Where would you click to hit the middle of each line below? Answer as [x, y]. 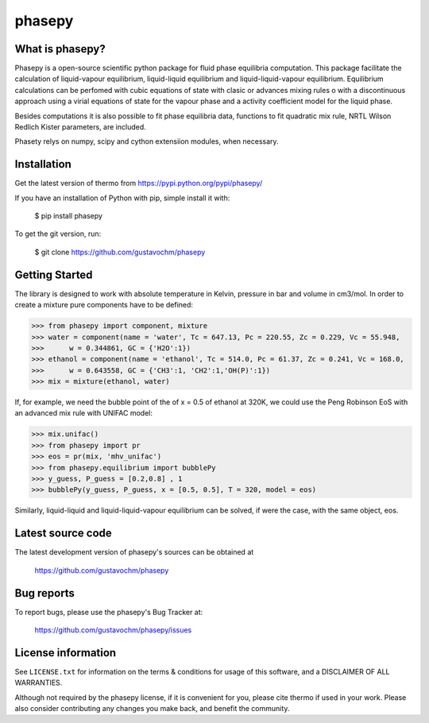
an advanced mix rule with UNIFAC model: [83, 413]
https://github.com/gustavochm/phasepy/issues [113, 630]
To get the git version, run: [58, 234]
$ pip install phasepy [69, 216]
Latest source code [64, 534]
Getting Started [54, 275]
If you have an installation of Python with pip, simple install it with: [122, 198]
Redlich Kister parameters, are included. [80, 127]
